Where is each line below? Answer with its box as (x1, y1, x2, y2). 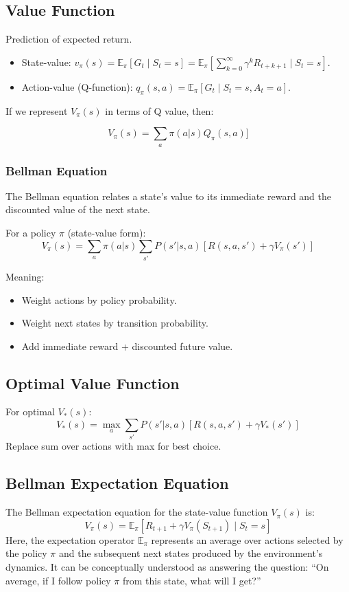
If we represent (5, 103, 68, 118)
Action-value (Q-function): (21, 79, 133, 94)
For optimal (5, 404, 55, 419)
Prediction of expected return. (5, 32, 132, 46)
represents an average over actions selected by (151, 532, 344, 547)
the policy (5, 546, 47, 560)
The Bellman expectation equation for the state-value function (5, 505, 268, 519)
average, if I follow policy (5, 573, 111, 587)
